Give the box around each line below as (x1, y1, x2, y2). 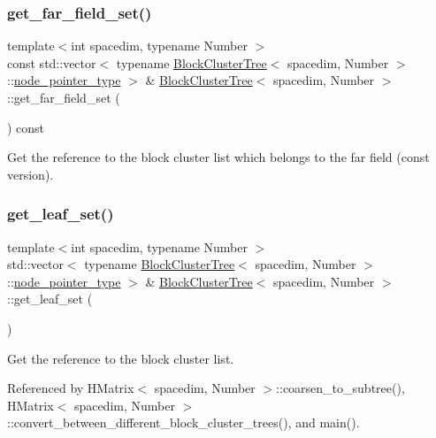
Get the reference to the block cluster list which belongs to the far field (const (7, 148, 430, 166)
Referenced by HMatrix (7, 379, 134, 397)
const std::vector (7, 53, 96, 72)
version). (7, 165, 54, 183)
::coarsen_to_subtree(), (276, 379, 405, 397)
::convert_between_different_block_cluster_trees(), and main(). (7, 413, 360, 432)
